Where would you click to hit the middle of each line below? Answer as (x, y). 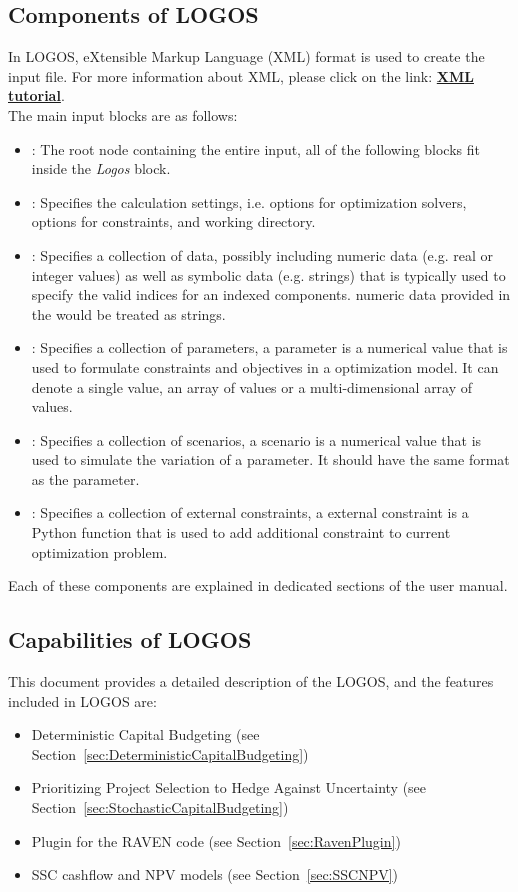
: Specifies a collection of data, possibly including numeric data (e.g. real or (262, 254)
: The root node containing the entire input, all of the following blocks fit (255, 148)
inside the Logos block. (101, 168)
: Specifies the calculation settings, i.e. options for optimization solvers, (249, 201)
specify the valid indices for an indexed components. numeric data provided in (271, 294)
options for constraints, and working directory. (173, 221)
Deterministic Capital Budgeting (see (145, 734)
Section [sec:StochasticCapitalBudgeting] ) (160, 807)
